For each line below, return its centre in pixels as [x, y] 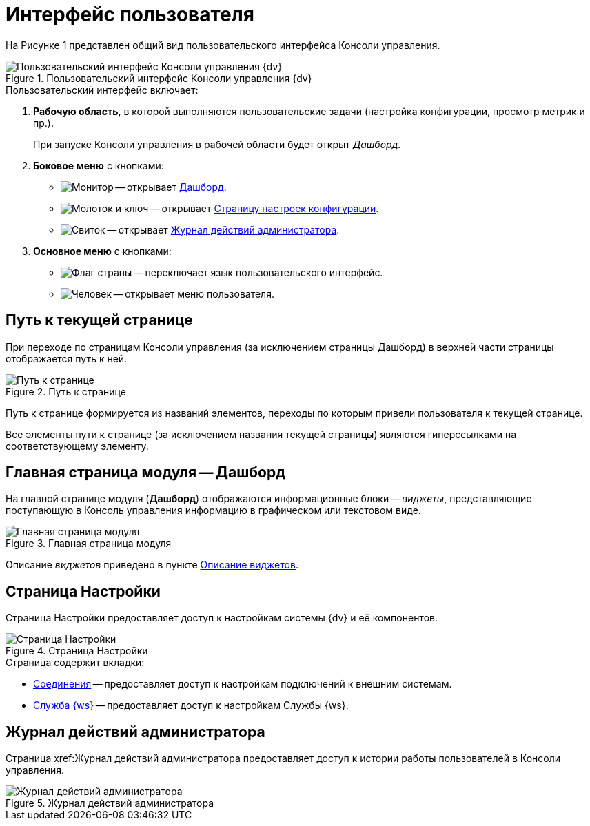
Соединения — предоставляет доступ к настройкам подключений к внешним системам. [243, 684]
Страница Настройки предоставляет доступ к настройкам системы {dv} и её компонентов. [222, 618]
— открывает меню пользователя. [194, 293]
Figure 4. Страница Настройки [77, 651]
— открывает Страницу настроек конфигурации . [264, 208]
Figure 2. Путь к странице [66, 391]
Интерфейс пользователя [130, 14]
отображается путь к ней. [67, 358]
